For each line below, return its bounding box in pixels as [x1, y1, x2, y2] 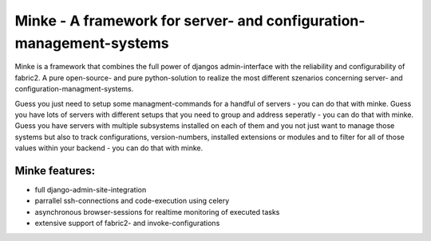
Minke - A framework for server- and [14, 12, 263, 29]
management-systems [14, 34, 169, 52]
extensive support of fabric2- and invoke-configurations [34, 219, 220, 228]
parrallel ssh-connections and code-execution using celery [34, 196, 230, 206]
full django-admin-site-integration [34, 185, 147, 194]
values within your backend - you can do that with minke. [14, 143, 204, 153]
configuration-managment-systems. [14, 84, 134, 94]
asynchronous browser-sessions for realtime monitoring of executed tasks [34, 207, 280, 216]
